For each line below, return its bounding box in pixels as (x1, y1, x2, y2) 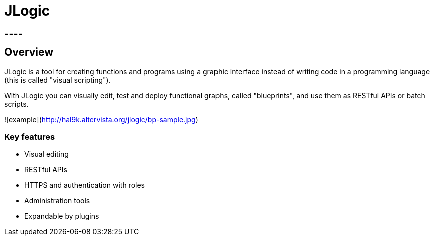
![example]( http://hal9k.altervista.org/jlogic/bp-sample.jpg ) (4, 115, 198, 124)
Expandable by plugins (24, 212, 99, 221)
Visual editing (24, 150, 69, 159)
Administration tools (24, 196, 90, 205)
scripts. (4, 99, 29, 108)
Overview (4, 46, 54, 59)
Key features (4, 131, 55, 142)
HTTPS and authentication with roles (24, 181, 145, 190)
